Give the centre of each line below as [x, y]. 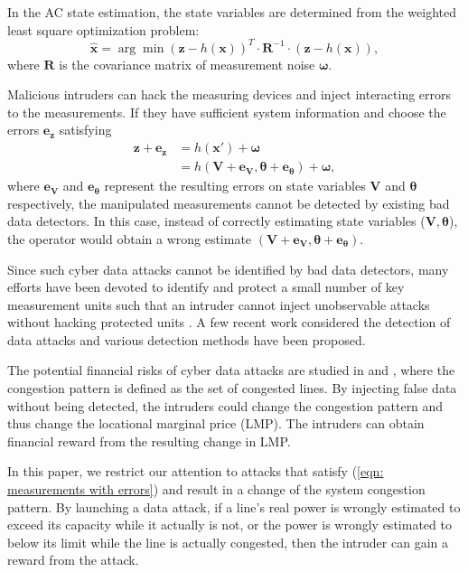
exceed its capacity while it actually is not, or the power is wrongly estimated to [229, 525]
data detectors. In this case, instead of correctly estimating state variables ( [216, 221]
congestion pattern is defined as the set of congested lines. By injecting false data [232, 388]
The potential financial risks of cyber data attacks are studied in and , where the [231, 370]
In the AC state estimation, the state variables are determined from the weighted [232, 12]
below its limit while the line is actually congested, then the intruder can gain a [228, 542]
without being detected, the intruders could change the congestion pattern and [225, 405]
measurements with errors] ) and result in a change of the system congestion [216, 489]
